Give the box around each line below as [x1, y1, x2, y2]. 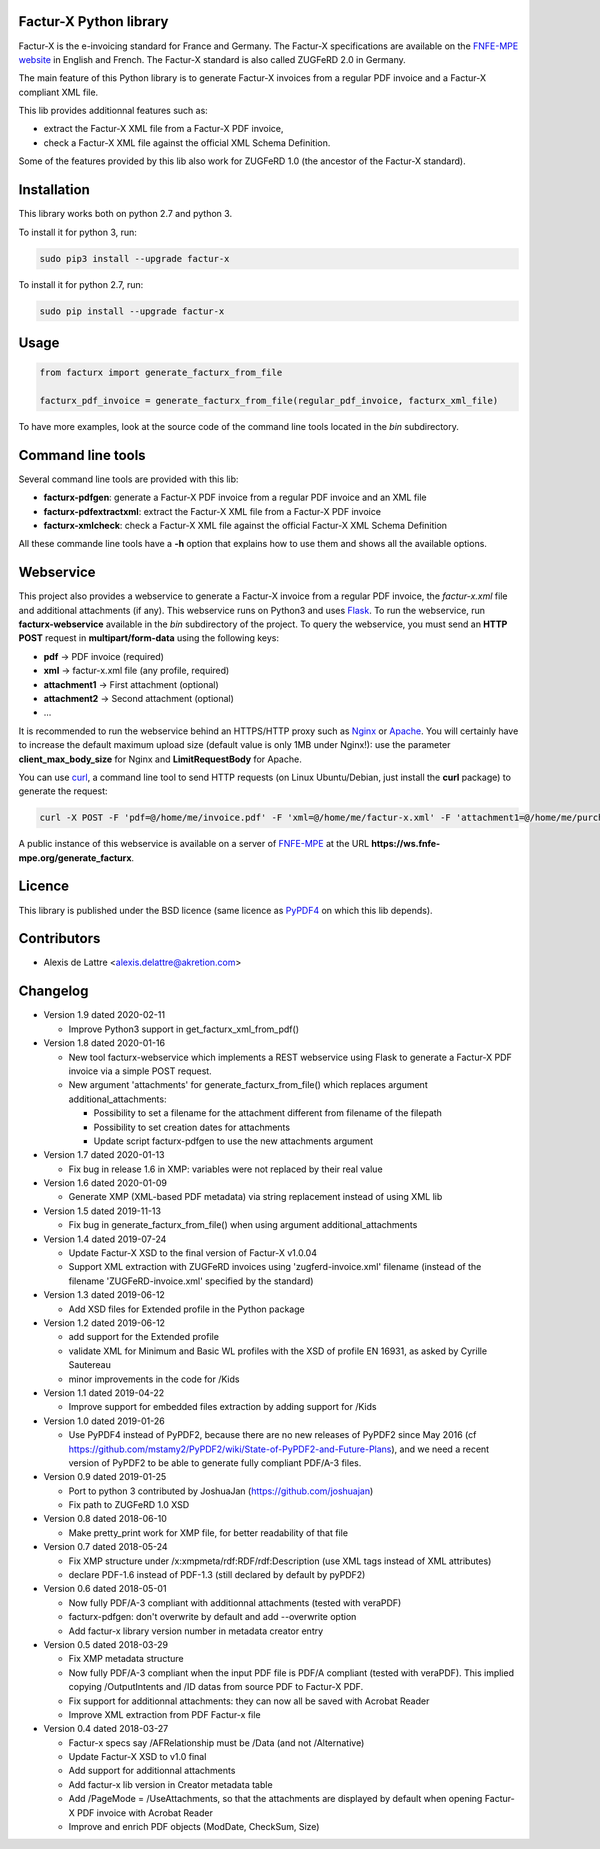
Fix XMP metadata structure [68, 1653, 184, 1665]
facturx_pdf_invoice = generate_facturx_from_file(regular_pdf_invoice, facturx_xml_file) [39, 395, 499, 406]
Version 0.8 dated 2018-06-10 [43, 1513, 167, 1525]
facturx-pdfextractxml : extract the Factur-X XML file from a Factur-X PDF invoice [43, 505, 382, 517]
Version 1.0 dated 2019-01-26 [43, 1415, 165, 1427]
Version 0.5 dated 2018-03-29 [43, 1638, 169, 1650]
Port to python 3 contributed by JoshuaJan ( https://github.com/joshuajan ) [68, 1485, 374, 1497]
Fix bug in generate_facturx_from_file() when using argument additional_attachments [68, 1219, 418, 1231]
